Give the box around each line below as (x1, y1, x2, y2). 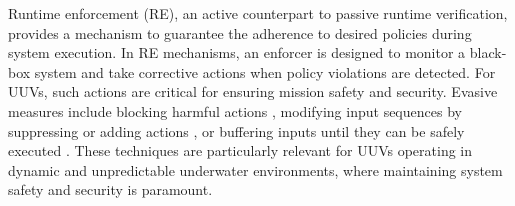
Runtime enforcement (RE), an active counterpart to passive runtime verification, (8, 3, 508, 23)
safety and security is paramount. (8, 179, 213, 200)
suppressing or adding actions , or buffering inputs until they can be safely (8, 120, 465, 141)
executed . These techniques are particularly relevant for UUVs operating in (8, 140, 473, 161)
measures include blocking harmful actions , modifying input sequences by (8, 100, 462, 121)
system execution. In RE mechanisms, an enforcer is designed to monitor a (8, 42, 466, 63)
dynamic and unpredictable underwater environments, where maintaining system (8, 159, 503, 180)
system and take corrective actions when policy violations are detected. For (34, 61, 496, 82)
